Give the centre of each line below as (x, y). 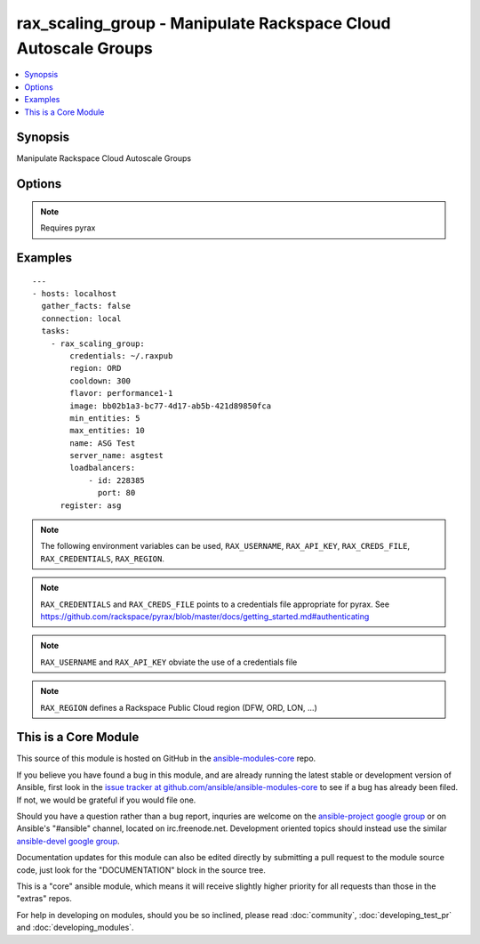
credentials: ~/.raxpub (121, 355)
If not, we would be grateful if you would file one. (106, 800)
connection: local (81, 319)
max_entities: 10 (108, 431)
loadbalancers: (103, 468)
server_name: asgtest (117, 456)
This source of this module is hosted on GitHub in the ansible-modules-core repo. (166, 758)
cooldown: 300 (100, 381)
